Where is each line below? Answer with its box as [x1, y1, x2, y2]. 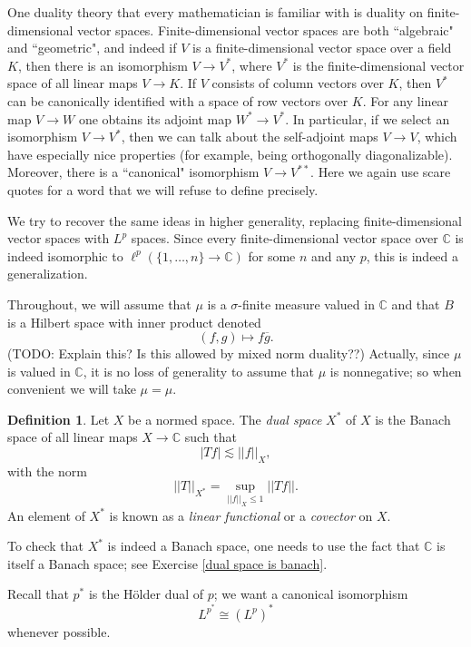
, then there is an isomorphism [17, 55, 188, 74]
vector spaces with [7, 229, 110, 248]
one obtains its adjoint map [78, 109, 232, 128]
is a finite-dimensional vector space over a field [192, 38, 452, 57]
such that [184, 427, 237, 446]
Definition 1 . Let [7, 409, 110, 428]
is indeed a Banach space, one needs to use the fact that [107, 536, 420, 555]
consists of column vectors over [211, 74, 384, 93]
